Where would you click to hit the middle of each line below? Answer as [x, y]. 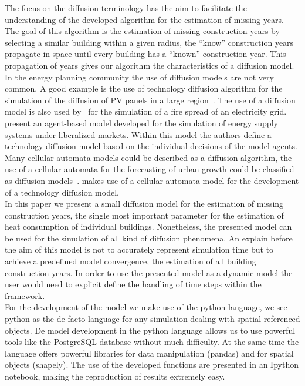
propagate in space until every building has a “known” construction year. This [145, 54]
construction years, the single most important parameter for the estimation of [144, 215]
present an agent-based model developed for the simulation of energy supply [141, 122]
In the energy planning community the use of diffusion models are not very [139, 77]
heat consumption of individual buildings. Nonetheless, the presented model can [148, 226]
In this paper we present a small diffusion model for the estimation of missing [144, 204]
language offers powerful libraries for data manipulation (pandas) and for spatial [149, 353]
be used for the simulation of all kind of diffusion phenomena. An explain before [149, 238]
